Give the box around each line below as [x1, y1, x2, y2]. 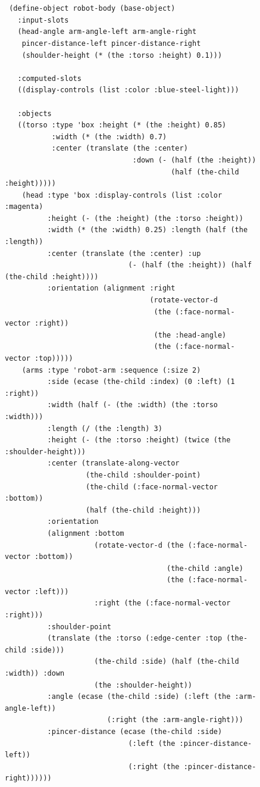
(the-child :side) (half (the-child [94, 657, 239, 666]
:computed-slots [17, 74, 82, 83]
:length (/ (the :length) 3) [47, 424, 162, 433]
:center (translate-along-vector [47, 459, 180, 468]
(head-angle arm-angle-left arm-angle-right [17, 27, 197, 36]
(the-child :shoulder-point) [86, 470, 201, 479]
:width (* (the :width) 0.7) [51, 132, 167, 141]
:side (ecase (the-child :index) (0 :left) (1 [47, 377, 235, 386]
